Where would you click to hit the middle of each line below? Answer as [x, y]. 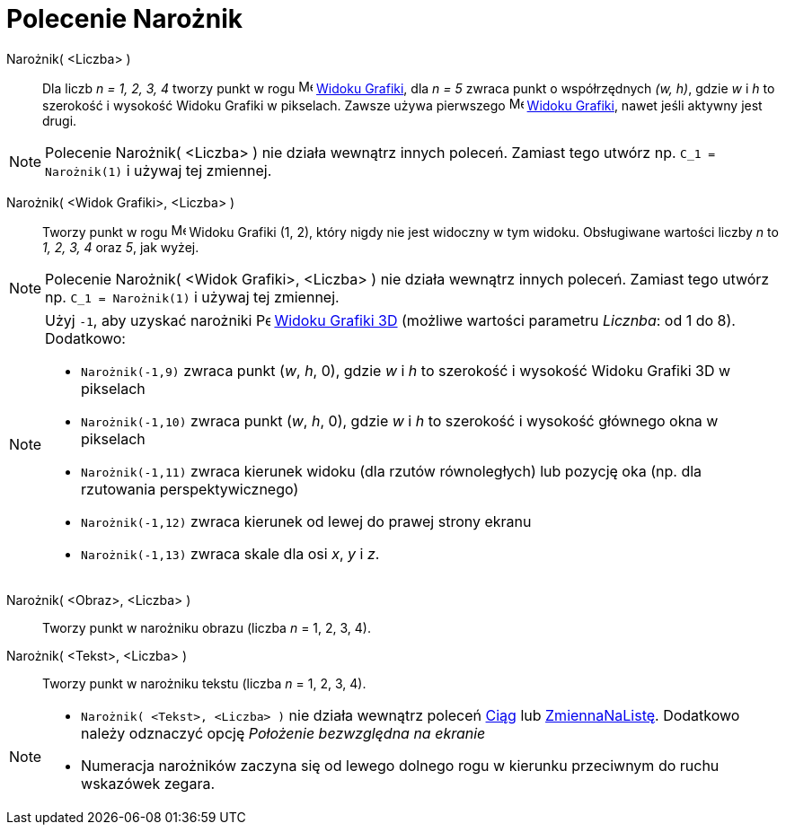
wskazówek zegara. [148, 783]
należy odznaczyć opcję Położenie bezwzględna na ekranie [283, 733]
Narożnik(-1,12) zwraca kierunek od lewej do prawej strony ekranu [306, 521]
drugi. [60, 120]
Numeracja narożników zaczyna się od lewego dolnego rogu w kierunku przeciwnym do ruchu [400, 765]
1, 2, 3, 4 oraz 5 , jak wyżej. [121, 247]
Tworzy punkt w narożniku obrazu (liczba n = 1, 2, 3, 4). [207, 627]
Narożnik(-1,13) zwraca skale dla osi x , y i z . [230, 553]
